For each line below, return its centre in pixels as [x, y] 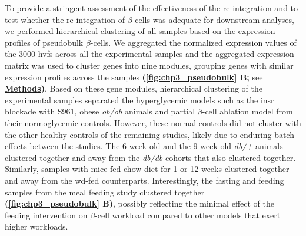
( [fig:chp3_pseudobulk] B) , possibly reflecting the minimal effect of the [139, 203]
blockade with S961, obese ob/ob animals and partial [100, 111]
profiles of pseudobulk [44, 42]
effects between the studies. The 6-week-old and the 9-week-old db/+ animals [144, 146]
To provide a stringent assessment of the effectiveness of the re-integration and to [152, 8]
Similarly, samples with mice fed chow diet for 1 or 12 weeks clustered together [147, 169]
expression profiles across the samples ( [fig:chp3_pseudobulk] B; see [134, 77]
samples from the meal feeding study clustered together [105, 192]
